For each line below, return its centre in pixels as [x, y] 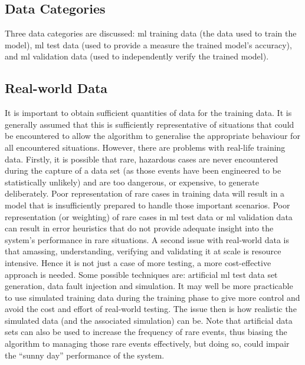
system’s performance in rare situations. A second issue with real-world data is [147, 239]
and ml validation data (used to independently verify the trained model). [137, 56]
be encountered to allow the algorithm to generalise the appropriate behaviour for [152, 136]
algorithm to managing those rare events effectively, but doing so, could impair [147, 344]
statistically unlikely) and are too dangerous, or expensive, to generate [132, 182]
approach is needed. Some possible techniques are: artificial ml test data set [141, 274]
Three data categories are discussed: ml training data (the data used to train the [151, 33]
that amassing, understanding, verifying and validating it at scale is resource [143, 251]
